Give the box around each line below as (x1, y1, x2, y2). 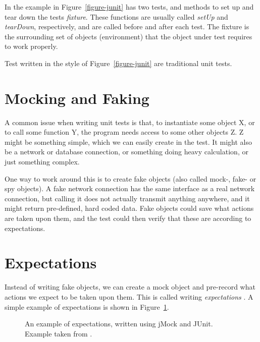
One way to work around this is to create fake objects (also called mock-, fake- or (5, 173, 256, 184)
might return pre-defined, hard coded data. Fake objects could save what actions (5, 203, 254, 213)
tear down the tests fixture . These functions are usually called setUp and (5, 11, 228, 22)
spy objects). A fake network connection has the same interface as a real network (5, 183, 255, 194)
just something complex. (5, 156, 80, 167)
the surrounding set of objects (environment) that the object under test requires (5, 31, 252, 41)
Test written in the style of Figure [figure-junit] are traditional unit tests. (5, 58, 232, 68)
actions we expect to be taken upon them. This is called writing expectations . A (5, 291, 253, 302)
